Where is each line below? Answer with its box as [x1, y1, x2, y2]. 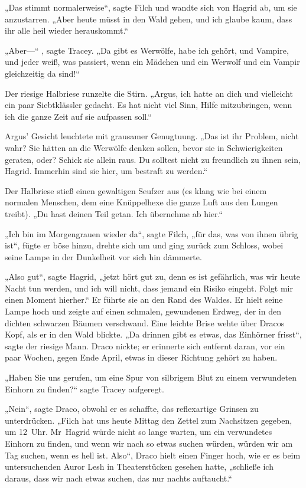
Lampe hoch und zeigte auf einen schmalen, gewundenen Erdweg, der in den [5, 305, 281, 317]
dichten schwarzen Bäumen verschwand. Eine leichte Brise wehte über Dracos [5, 316, 285, 329]
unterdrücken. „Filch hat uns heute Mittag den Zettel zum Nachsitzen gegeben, [5, 414, 292, 426]
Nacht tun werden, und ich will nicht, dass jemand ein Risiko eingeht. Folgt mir [5, 281, 293, 294]
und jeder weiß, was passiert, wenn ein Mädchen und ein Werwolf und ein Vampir [5, 55, 300, 68]
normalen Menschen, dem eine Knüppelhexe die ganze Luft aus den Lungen [5, 196, 278, 208]
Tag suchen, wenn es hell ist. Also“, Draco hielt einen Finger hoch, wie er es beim [5, 448, 301, 461]
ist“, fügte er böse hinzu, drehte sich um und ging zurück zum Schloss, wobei [5, 239, 284, 251]
